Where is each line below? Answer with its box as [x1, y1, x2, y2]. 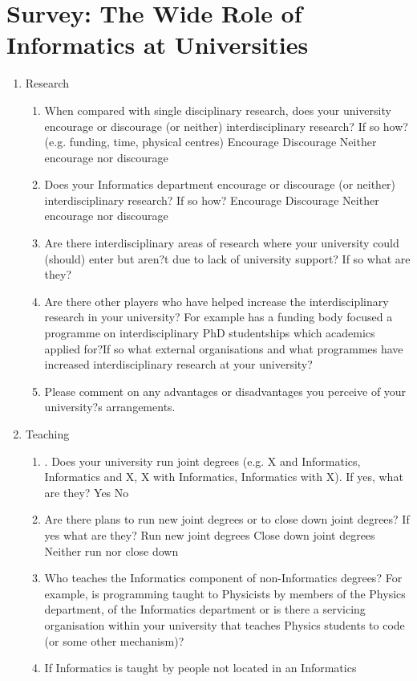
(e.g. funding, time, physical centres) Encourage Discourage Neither [44, 133, 377, 150]
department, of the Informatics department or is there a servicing [44, 601, 366, 618]
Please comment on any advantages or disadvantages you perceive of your [44, 382, 407, 399]
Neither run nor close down [44, 542, 179, 559]
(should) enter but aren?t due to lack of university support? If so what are [44, 250, 411, 267]
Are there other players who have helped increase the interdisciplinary [44, 292, 389, 309]
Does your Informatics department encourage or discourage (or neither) [44, 176, 396, 193]
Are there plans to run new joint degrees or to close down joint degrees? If [44, 511, 410, 528]
